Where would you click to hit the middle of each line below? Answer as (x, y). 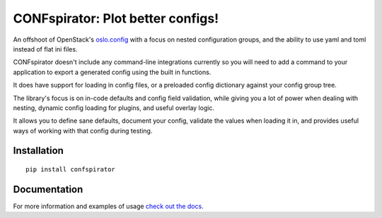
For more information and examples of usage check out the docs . (109, 206)
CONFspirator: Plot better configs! (116, 18)
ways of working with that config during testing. (83, 131)
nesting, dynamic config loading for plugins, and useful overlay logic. (114, 108)
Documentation (48, 189)
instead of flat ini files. (45, 49)
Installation (38, 151)
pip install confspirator (71, 170)
